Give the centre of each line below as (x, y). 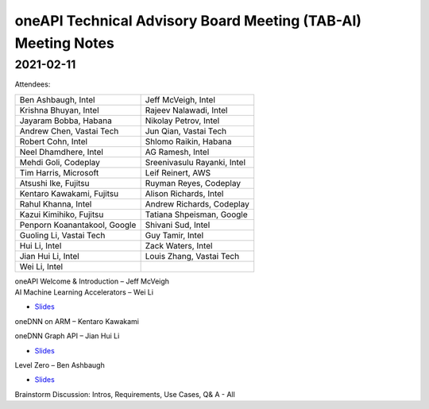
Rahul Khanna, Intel (56, 204)
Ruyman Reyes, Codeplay (193, 183)
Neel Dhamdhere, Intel (61, 152)
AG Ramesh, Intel (177, 152)
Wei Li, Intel (41, 266)
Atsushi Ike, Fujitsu (54, 183)
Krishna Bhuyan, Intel (59, 110)
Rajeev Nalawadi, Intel (186, 110)
